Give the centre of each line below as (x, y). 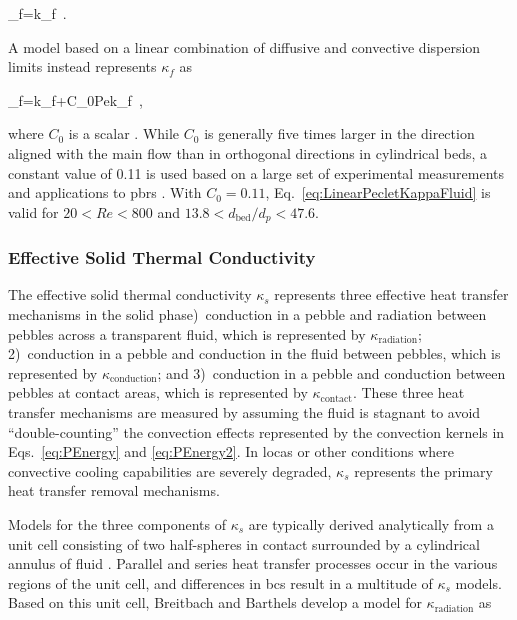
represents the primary (423, 470)
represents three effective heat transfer (391, 294)
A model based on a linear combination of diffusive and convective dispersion (244, 46)
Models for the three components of (117, 523)
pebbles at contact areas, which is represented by (158, 392)
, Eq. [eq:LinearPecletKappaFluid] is (378, 192)
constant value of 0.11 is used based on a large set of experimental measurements (256, 172)
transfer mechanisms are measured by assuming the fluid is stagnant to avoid (244, 411)
